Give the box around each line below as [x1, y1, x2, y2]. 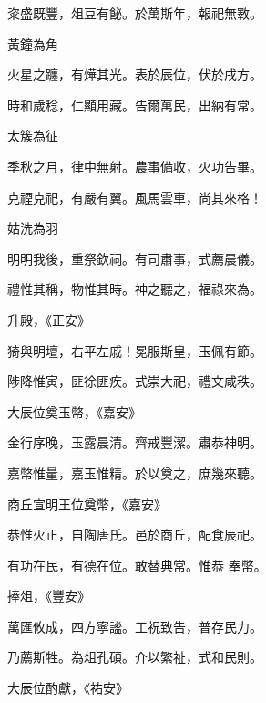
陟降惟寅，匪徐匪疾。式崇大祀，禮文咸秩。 [7, 372, 262, 391]
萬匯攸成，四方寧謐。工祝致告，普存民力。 [7, 616, 262, 635]
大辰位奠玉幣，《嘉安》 [7, 402, 141, 421]
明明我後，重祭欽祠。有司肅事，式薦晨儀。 [7, 248, 262, 268]
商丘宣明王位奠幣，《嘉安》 [7, 494, 167, 513]
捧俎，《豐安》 [7, 586, 90, 605]
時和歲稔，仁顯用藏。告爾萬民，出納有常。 [7, 95, 262, 114]
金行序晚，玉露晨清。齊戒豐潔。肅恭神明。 [7, 433, 262, 452]
